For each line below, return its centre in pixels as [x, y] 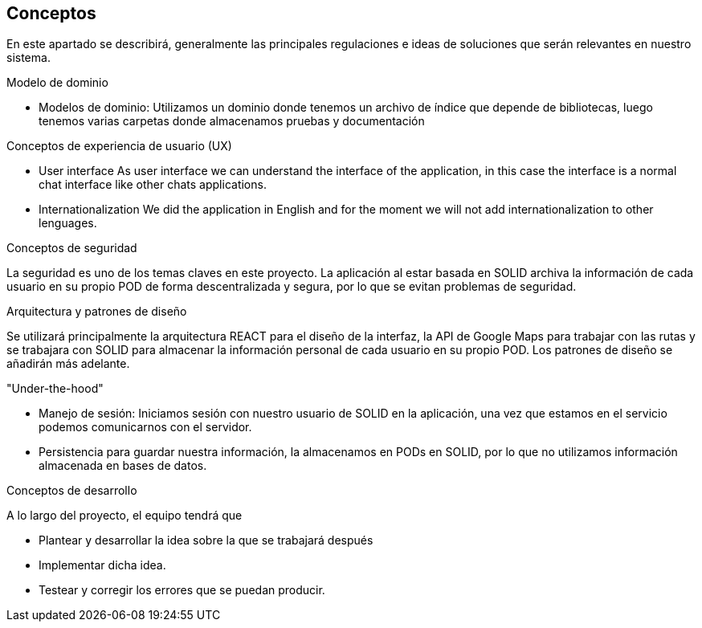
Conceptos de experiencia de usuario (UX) [119, 146]
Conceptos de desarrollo [72, 491]
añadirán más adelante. [68, 364]
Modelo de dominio [57, 83]
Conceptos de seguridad [72, 248]
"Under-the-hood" [55, 389]
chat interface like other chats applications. [153, 185]
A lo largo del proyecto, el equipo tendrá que [124, 516]
